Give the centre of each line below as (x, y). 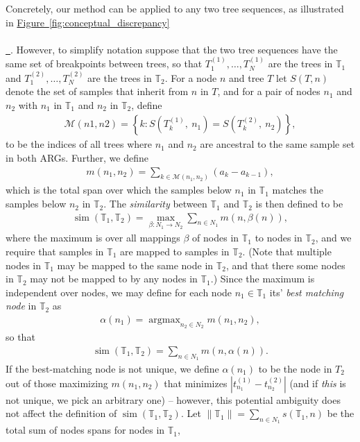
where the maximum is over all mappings (93, 238)
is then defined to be (299, 204)
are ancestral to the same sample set (277, 144)
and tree (246, 77)
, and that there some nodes (285, 265)
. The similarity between (155, 204)
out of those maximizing (57, 383)
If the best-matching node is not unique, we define (112, 368)
